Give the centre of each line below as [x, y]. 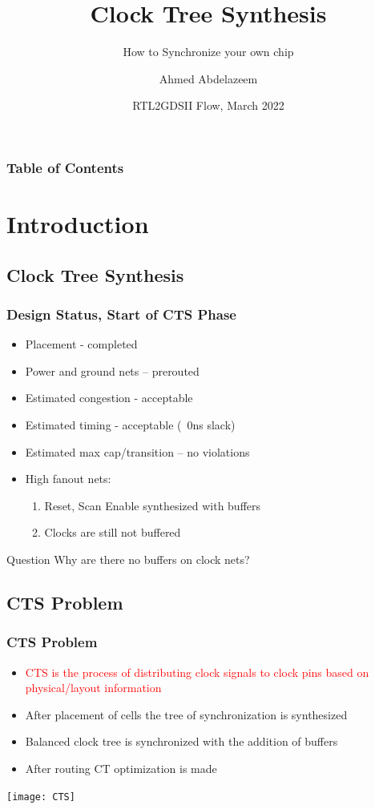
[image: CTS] [41, 797]
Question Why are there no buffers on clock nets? [128, 559]
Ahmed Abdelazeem [208, 78]
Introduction [78, 224]
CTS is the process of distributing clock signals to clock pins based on [197, 672]
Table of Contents [65, 167]
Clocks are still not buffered [113, 532]
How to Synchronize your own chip [208, 52]
